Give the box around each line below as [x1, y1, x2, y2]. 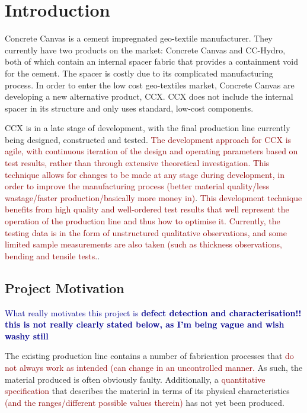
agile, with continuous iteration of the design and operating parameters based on [5, 145, 298, 157]
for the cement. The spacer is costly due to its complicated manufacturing [5, 66, 273, 79]
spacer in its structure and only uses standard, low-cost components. [5, 101, 254, 114]
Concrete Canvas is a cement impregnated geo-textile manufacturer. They [5, 32, 273, 45]
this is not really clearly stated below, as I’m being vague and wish [5, 318, 284, 331]
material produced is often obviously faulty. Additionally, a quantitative [5, 373, 266, 385]
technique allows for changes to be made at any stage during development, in [5, 168, 285, 180]
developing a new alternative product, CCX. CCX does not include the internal [5, 90, 293, 103]
